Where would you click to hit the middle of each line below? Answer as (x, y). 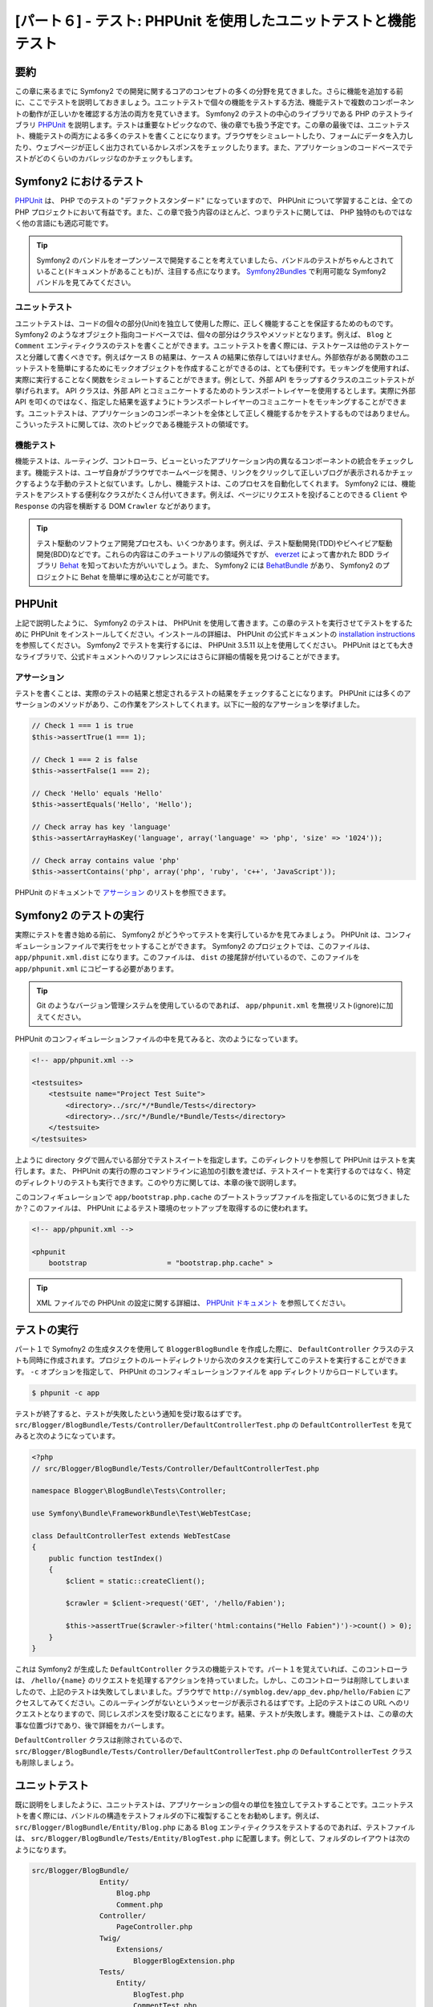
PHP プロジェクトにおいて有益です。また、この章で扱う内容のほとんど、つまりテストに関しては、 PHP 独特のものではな (214, 212)
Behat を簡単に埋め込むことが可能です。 (147, 576)
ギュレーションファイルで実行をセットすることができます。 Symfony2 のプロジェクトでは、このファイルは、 (194, 946)
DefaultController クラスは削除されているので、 (101, 1740)
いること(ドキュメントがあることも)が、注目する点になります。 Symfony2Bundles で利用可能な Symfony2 (211, 271)
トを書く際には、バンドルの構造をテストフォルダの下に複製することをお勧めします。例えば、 (169, 1816)
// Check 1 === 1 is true (83, 726)
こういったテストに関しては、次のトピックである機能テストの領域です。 (134, 425)
